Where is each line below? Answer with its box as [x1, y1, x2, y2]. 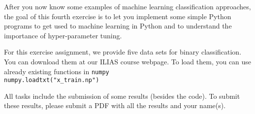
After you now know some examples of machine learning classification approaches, [4, 1, 251, 11]
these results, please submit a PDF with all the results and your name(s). [4, 100, 226, 111]
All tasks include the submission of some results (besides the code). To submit [4, 90, 240, 101]
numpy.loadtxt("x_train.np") [4, 77, 99, 84]
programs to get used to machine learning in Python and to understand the [4, 21, 232, 31]
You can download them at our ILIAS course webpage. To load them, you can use [4, 56, 252, 66]
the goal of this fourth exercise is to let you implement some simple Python [4, 11, 231, 21]
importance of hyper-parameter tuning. [4, 30, 122, 40]
